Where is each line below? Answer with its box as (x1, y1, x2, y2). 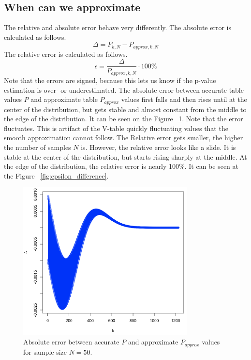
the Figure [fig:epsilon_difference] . (4, 170, 109, 180)
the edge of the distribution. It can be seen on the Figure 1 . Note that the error (4, 114, 243, 124)
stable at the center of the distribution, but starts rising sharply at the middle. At (4, 151, 247, 162)
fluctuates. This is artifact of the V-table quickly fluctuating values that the (4, 123, 228, 133)
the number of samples (4, 142, 71, 152)
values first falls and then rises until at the (121, 94, 247, 104)
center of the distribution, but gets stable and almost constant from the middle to (4, 104, 247, 114)
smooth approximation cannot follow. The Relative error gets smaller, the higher (4, 132, 243, 143)
